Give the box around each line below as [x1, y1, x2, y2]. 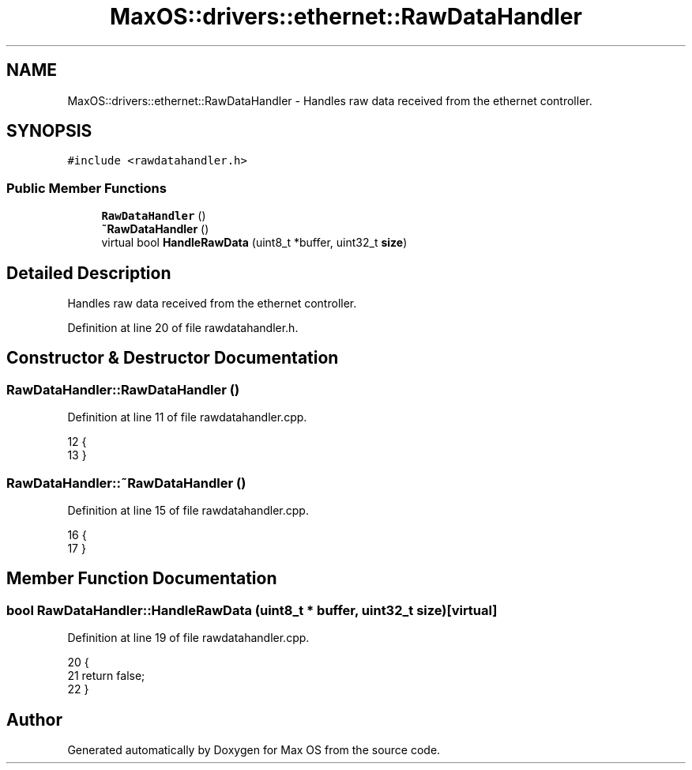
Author [6, 709, 62, 730]
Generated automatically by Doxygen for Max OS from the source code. [67, 743, 441, 757]
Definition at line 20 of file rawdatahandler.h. [67, 321, 299, 335]
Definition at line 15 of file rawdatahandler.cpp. [67, 504, 309, 517]
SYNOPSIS [6, 121, 92, 142]
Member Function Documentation [6, 568, 277, 589]
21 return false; [67, 669, 145, 683]
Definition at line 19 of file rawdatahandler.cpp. [67, 631, 310, 645]
